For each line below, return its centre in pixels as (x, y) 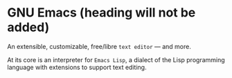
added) (28, 27)
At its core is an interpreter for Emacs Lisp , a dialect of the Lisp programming (116, 59)
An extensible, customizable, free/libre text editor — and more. (99, 46)
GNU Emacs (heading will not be (101, 13)
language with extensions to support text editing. (77, 67)
